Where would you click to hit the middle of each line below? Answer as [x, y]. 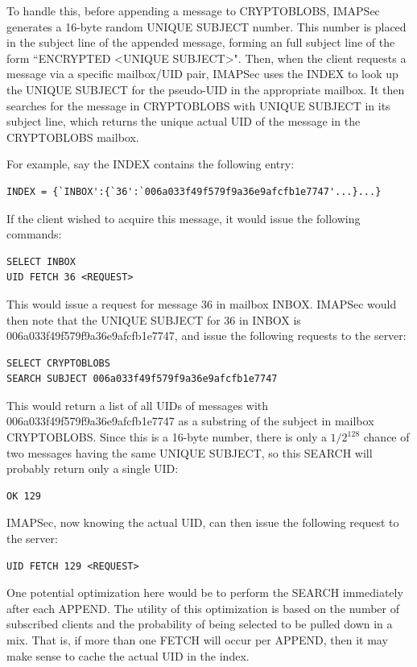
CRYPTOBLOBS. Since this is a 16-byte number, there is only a [167, 437]
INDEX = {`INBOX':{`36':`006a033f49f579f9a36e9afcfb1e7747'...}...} [194, 191]
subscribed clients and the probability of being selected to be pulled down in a [200, 624]
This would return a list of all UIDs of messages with [138, 405]
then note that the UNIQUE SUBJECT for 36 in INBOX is [154, 319]
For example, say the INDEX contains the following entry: [151, 164]
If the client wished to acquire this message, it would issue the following [184, 218]
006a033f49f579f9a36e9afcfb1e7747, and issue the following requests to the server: [206, 336]
